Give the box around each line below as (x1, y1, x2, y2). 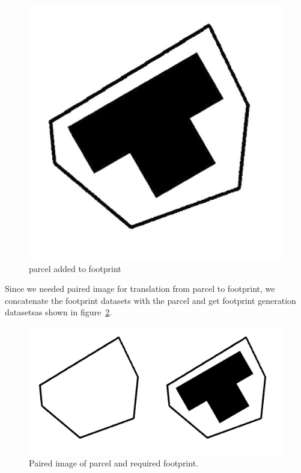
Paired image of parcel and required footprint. (29, 456, 198, 469)
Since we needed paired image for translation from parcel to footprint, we (5, 282, 275, 295)
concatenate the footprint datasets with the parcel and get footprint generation (5, 294, 296, 306)
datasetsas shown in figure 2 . (5, 306, 112, 318)
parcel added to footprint (29, 262, 121, 274)
